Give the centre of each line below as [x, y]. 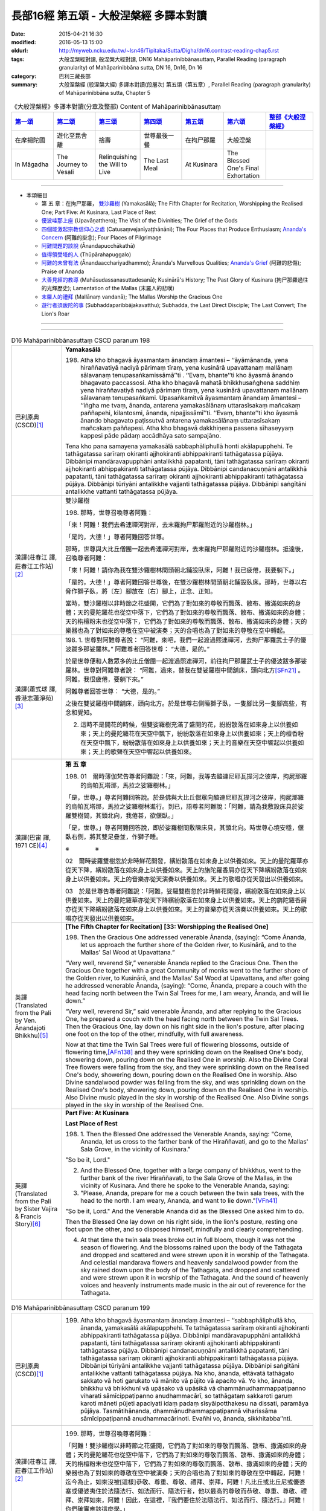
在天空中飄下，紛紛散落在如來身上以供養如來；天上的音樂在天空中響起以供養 [189, 743]
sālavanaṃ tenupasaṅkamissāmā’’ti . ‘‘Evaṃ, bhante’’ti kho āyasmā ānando [187, 375]
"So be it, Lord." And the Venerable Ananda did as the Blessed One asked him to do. [185, 1211]
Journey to [72, 164]
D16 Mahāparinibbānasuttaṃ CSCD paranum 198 [81, 340]
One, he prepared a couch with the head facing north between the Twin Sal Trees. [182, 1019]
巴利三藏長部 [75, 76]
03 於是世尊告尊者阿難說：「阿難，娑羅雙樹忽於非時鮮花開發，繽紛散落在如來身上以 [186, 891]
